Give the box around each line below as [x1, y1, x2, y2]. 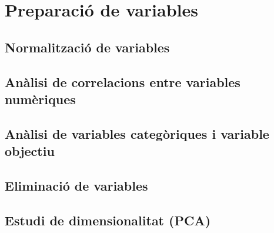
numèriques [5, 89, 76, 108]
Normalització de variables [5, 38, 170, 56]
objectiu [5, 142, 55, 160]
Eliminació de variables [5, 176, 148, 194]
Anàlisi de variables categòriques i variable [5, 124, 269, 142]
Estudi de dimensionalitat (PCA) [5, 211, 211, 229]
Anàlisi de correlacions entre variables [5, 72, 240, 91]
